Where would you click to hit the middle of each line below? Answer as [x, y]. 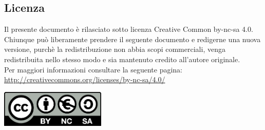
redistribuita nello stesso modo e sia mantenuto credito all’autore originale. [122, 59]
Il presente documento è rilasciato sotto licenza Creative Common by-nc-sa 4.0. [129, 29]
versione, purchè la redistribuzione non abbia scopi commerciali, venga [115, 49]
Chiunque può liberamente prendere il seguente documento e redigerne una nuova [132, 39]
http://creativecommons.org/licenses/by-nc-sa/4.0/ [85, 79]
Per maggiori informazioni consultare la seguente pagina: [93, 69]
